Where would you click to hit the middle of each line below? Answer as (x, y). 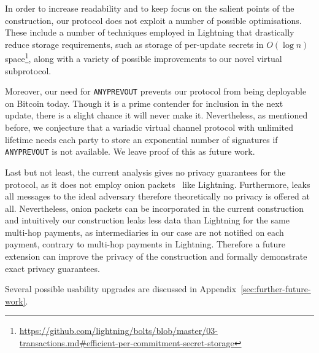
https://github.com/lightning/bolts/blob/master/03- (118, 331)
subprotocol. (28, 70)
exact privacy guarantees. (52, 268)
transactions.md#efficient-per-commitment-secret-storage (127, 343)
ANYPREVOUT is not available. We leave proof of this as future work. (130, 151)
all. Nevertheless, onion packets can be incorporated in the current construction (155, 208)
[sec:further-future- (276, 289)
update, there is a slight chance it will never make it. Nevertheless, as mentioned (156, 115)
